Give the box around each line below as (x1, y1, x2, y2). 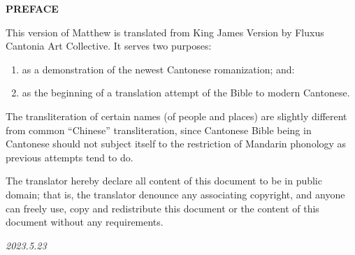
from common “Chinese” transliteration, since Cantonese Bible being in (6, 122, 312, 137)
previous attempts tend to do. (6, 150, 133, 164)
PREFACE (6, 1, 59, 15)
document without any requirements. (6, 214, 164, 229)
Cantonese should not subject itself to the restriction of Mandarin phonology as (6, 136, 347, 151)
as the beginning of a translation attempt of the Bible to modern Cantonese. (22, 85, 350, 100)
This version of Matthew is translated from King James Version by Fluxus (6, 24, 324, 39)
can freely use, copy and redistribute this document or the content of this (6, 201, 319, 215)
